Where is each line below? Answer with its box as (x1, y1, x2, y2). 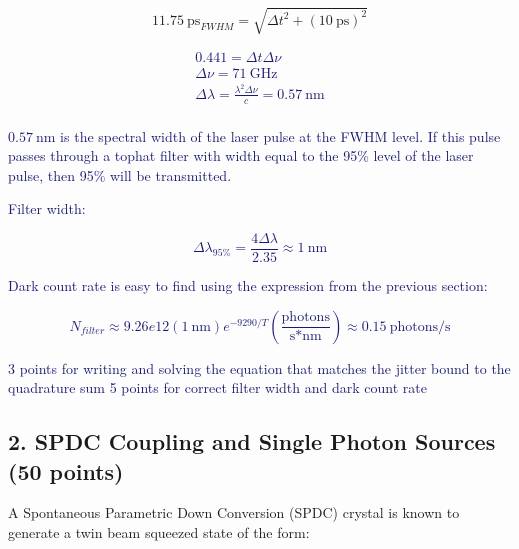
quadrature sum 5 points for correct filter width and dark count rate (8, 377, 427, 398)
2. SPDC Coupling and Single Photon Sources (8, 426, 496, 457)
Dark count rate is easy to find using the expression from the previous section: (8, 275, 488, 296)
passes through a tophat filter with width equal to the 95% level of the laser (8, 145, 474, 166)
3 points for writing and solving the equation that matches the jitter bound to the (8, 357, 511, 378)
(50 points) (8, 455, 124, 486)
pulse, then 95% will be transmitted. (8, 164, 232, 185)
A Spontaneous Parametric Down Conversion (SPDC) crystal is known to (8, 502, 460, 523)
